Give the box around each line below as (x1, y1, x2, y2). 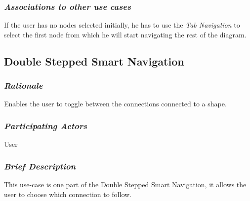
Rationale (4, 79, 43, 92)
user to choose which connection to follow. (4, 189, 132, 199)
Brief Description (4, 160, 76, 172)
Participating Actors (4, 119, 87, 132)
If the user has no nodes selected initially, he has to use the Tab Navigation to (4, 20, 240, 30)
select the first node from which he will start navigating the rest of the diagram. (4, 29, 247, 39)
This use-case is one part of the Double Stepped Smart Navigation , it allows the (4, 179, 247, 190)
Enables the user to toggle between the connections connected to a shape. (4, 99, 227, 109)
